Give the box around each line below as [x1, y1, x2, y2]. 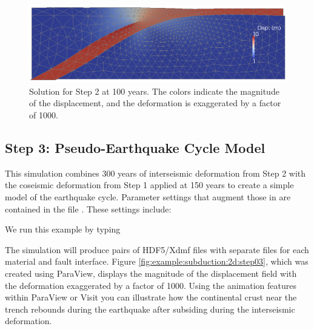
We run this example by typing [5, 223, 121, 236]
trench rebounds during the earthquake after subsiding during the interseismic [5, 302, 295, 315]
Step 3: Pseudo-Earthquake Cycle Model [5, 138, 266, 157]
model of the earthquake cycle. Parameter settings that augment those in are [5, 190, 291, 203]
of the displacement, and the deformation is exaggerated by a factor [29, 97, 281, 109]
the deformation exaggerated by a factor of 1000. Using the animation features [5, 279, 296, 291]
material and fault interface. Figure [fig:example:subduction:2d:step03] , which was [5, 255, 309, 268]
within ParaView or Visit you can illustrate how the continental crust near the [5, 291, 297, 304]
